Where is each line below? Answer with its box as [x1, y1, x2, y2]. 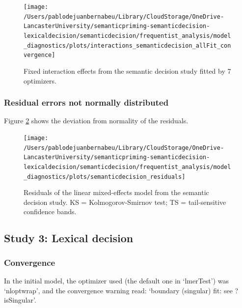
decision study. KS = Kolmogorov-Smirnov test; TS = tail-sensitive [24, 196, 226, 207]
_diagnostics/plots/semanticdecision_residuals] [24, 173, 186, 180]
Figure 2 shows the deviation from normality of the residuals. [4, 115, 188, 126]
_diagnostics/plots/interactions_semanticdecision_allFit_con [24, 42, 231, 49]
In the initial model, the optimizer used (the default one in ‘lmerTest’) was [4, 276, 229, 285]
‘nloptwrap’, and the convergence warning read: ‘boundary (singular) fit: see [4, 285, 233, 295]
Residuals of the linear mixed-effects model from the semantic [24, 187, 209, 197]
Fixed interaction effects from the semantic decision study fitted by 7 [24, 65, 231, 76]
